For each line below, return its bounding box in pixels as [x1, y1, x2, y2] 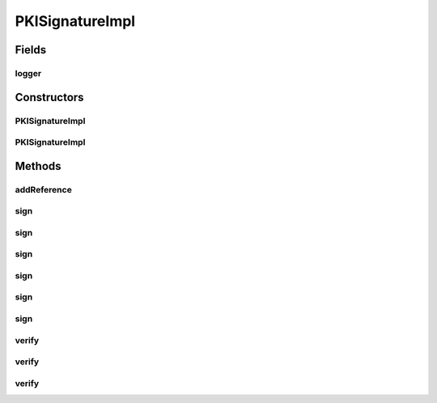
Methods [15, 159, 62, 173]
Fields [15, 43, 47, 57]
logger [15, 67, 42, 78]
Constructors [15, 90, 84, 104]
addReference [15, 184, 72, 195]
